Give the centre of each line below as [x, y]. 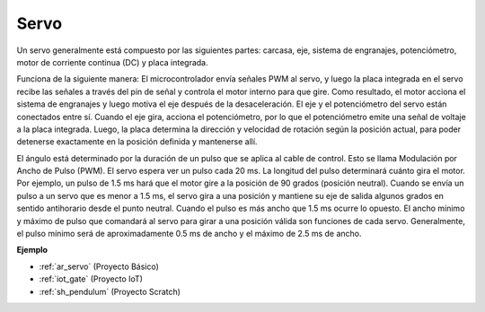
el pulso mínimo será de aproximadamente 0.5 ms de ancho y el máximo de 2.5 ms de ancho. [190, 234]
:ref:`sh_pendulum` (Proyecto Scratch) [110, 291]
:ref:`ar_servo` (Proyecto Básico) [99, 266]
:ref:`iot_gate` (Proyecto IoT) [91, 279]
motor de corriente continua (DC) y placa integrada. [112, 62]
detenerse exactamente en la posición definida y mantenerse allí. [137, 142]
